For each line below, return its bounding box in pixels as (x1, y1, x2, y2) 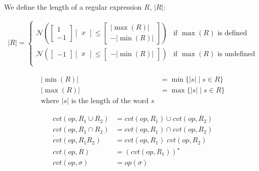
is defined (217, 29, 247, 37)
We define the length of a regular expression (4, 2, 142, 12)
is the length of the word (71, 97, 149, 105)
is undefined (217, 50, 255, 58)
